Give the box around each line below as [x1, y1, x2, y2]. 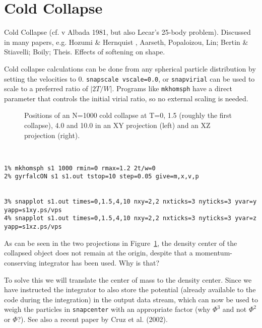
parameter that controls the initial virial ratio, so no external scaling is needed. [4, 93, 248, 103]
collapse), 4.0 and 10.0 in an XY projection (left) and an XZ [24, 120, 211, 130]
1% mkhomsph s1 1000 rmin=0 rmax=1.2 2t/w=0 [4, 164, 156, 172]
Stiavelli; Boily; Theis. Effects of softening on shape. [4, 46, 165, 57]
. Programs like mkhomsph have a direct [112, 83, 233, 94]
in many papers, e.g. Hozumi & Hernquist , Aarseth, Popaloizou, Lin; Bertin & [4, 36, 248, 47]
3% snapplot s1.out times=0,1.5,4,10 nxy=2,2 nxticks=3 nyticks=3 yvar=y [4, 198, 257, 206]
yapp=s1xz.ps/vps [4, 223, 62, 231]
